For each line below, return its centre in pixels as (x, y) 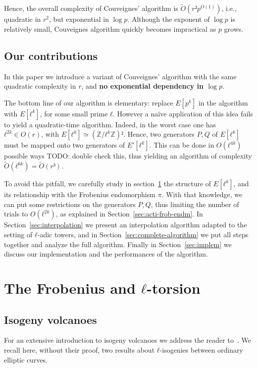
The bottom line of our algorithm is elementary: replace (89, 102)
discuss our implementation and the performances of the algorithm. (106, 254)
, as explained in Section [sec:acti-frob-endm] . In (129, 214)
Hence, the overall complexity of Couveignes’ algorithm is (91, 8)
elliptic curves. (26, 359)
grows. (234, 28)
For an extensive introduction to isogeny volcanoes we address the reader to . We (128, 340)
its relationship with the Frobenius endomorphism (80, 194)
